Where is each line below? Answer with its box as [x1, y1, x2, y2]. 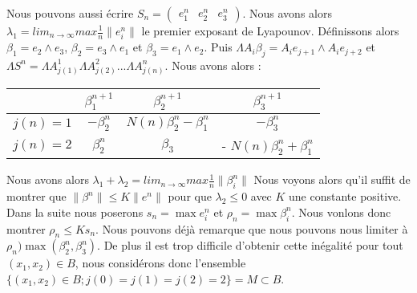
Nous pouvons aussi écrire [6, 5, 134, 21]
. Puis [204, 39, 233, 55]
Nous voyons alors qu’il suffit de [253, 171, 411, 188]
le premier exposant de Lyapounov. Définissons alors [141, 22, 399, 39]
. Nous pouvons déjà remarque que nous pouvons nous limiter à [95, 220, 408, 237]
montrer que [6, 188, 67, 205]
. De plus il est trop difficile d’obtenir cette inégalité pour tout [97, 237, 403, 254]
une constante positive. [289, 188, 402, 205]
